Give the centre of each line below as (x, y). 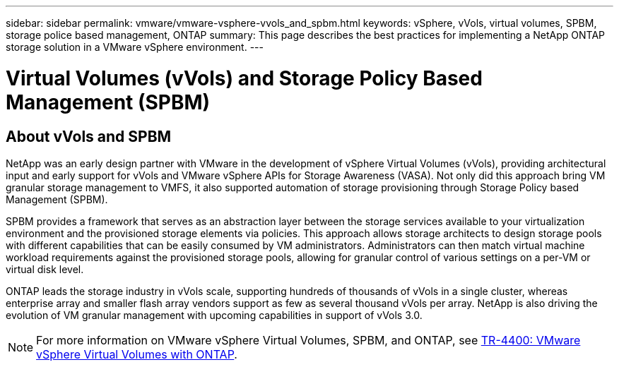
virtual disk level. (45, 269)
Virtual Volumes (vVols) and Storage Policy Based (244, 78)
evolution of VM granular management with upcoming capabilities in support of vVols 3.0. (214, 315)
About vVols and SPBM (89, 136)
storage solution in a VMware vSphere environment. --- (135, 47)
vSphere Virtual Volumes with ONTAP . (137, 354)
